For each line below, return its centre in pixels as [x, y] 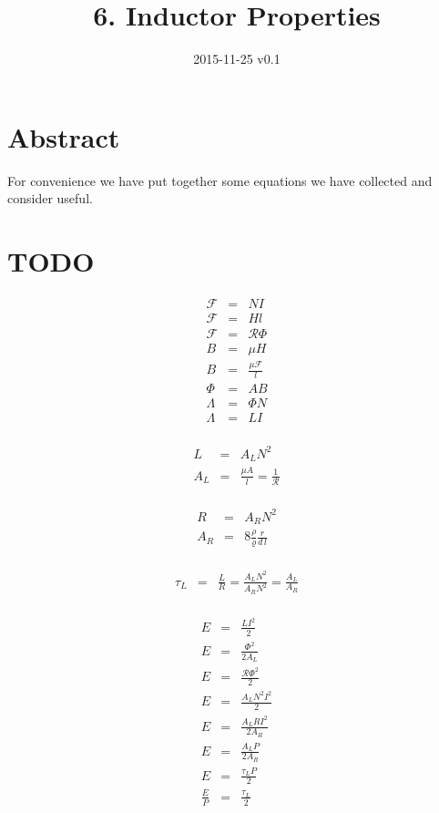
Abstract [64, 136]
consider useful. [50, 198]
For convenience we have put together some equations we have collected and [220, 180]
